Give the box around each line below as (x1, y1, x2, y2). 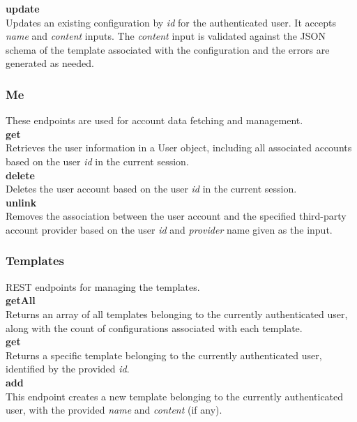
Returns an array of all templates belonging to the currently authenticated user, (6, 306, 348, 321)
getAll (6, 293, 36, 308)
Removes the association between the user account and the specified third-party (6, 209, 347, 223)
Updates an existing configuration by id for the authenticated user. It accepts (6, 15, 336, 29)
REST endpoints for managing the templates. (6, 279, 200, 294)
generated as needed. (6, 56, 94, 70)
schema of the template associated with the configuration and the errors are (6, 42, 330, 56)
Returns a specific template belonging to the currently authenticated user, (6, 347, 322, 362)
